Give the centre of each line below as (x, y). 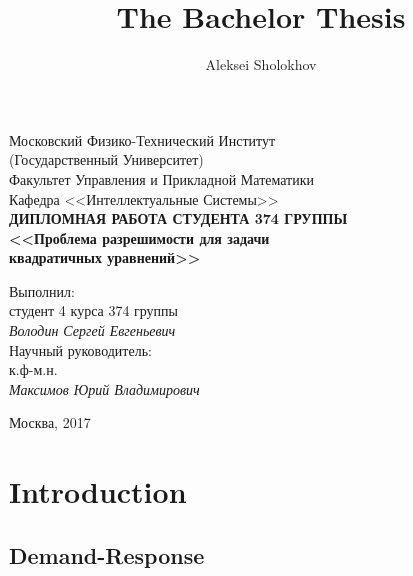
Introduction (98, 491)
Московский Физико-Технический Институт (142, 139)
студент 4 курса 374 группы (94, 310)
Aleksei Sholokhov (261, 64)
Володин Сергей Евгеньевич (92, 330)
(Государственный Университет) (106, 159)
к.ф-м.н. (33, 369)
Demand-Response (107, 554)
